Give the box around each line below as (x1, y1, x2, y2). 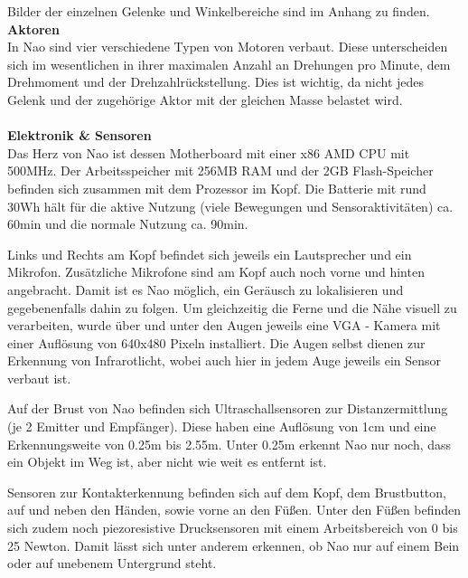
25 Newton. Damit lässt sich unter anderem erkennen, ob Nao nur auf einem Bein (7, 535, 460, 554)
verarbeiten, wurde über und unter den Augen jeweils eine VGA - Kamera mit (7, 316, 441, 335)
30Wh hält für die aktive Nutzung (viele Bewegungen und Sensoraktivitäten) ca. (7, 196, 454, 215)
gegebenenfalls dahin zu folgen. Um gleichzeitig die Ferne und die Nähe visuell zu (7, 298, 457, 317)
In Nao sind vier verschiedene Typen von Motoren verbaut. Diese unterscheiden (7, 37, 448, 56)
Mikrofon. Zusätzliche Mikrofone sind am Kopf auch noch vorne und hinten (7, 262, 425, 281)
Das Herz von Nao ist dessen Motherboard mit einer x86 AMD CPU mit (7, 143, 410, 162)
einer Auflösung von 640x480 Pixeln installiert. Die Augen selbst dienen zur (7, 333, 426, 352)
